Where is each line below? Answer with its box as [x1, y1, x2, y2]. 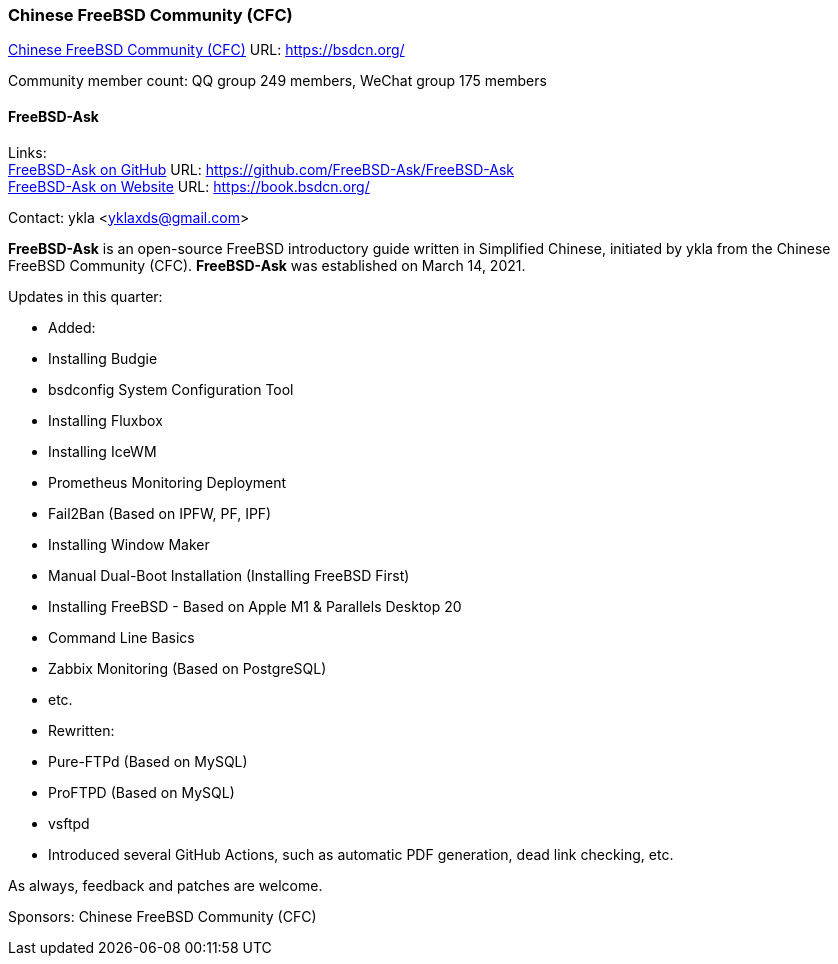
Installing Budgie [48, 349, 158, 367]
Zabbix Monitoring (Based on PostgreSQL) [48, 659, 327, 677]
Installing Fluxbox [48, 411, 163, 429]
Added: [48, 318, 96, 336]
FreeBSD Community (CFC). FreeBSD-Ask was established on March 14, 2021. [8, 256, 526, 274]
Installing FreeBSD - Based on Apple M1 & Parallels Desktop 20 [48, 597, 462, 615]
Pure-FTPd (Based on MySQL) [48, 752, 248, 770]
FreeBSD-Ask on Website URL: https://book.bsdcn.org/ [8, 177, 370, 195]
